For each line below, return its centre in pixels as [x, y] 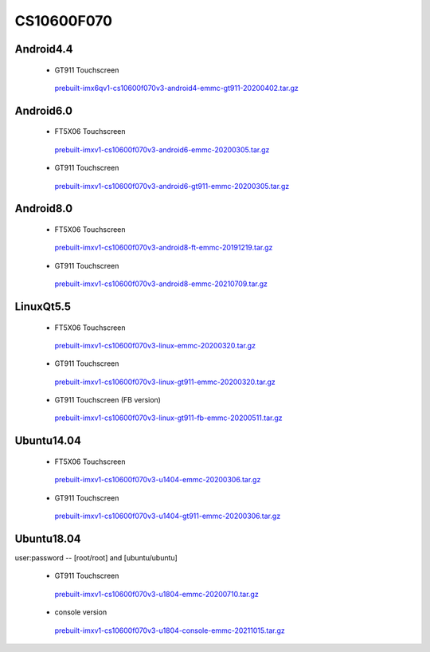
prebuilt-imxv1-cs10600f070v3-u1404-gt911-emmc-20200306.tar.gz [168, 516]
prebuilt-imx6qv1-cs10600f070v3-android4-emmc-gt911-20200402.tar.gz [176, 88]
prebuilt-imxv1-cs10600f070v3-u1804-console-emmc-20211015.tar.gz [170, 630]
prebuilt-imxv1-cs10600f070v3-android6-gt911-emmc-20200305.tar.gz [172, 186]
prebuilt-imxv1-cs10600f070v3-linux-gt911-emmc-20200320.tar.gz [165, 382]
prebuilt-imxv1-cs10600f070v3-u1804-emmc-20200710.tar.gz [156, 594]
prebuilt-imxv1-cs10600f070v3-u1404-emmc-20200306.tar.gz [158, 480]
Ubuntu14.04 [48, 441]
